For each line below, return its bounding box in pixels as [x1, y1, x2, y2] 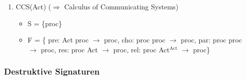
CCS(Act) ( [15, 1, 51, 11]
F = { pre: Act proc [27, 35, 89, 45]
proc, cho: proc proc [104, 35, 166, 45]
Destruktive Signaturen [4, 65, 100, 78]
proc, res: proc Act [40, 44, 98, 54]
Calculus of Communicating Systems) [64, 1, 179, 11]
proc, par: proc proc [181, 35, 242, 45]
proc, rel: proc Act [113, 44, 170, 54]
